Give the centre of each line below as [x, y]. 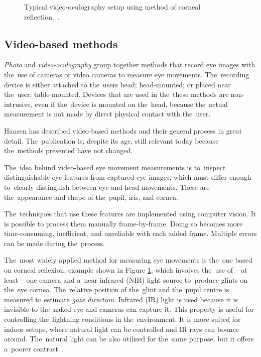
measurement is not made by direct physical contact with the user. [107, 114]
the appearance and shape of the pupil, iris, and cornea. [91, 197]
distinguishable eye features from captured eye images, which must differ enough [128, 177]
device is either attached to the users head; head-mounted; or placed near [117, 84]
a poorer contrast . [34, 348]
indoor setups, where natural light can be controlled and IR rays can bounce [122, 329]
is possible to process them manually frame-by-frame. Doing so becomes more [123, 223]
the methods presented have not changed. [69, 150]
